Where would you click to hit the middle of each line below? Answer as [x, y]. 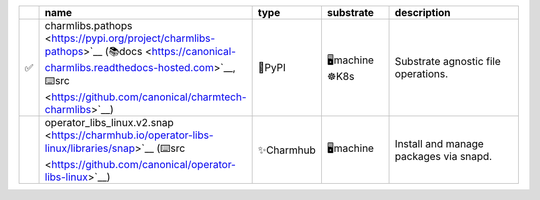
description [422, 12]
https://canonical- [194, 51]
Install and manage [439, 143]
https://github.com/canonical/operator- [144, 164]
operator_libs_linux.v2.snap [109, 122]
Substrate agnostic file [448, 61]
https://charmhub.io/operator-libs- [132, 135]
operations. [421, 73]
